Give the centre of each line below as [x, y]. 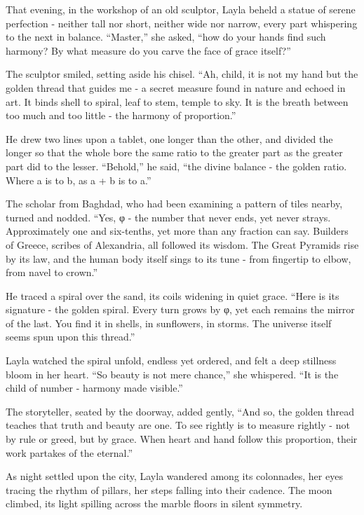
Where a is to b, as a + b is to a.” [79, 180]
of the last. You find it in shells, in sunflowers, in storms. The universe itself [169, 323]
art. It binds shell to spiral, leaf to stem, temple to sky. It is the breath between [177, 101]
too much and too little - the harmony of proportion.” [121, 115]
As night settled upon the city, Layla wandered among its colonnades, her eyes [174, 476]
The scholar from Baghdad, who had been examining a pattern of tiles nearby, [174, 204]
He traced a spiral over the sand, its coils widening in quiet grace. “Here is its [173, 295]
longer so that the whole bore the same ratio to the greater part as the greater [174, 152]
